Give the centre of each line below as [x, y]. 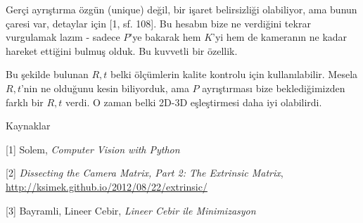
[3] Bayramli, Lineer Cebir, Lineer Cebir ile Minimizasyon [131, 210]
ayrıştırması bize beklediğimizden [274, 88]
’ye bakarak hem [165, 37]
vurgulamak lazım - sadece [63, 37]
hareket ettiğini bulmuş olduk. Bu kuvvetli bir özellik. [122, 50]
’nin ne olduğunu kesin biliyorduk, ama [105, 88]
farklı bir [25, 102]
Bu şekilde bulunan [47, 74]
